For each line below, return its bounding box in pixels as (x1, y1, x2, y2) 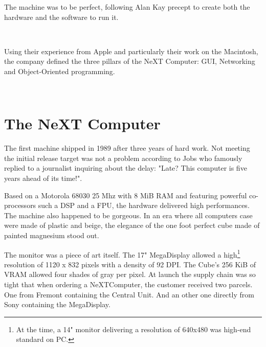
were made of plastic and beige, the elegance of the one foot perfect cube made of (4, 220, 260, 230)
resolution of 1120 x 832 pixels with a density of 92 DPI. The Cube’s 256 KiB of (4, 259, 256, 269)
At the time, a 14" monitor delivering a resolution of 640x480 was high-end (16, 323, 251, 334)
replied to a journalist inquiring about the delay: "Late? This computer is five (4, 163, 247, 173)
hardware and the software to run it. (4, 11, 119, 22)
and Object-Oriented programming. (4, 65, 115, 76)
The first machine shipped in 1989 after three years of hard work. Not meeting (4, 143, 250, 153)
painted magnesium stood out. (4, 230, 99, 241)
